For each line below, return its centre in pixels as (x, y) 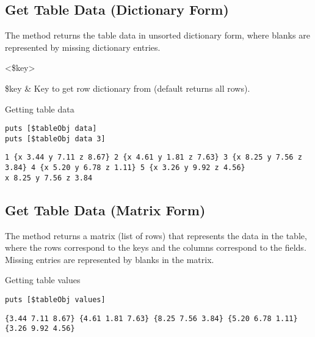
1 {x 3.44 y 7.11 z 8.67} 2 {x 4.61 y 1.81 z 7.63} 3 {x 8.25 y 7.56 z (154, 157)
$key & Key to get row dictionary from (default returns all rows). (128, 88)
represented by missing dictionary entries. (83, 47)
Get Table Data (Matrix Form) (105, 209)
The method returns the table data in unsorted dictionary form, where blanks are (157, 35)
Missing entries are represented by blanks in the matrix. (110, 259)
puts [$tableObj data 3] (55, 139)
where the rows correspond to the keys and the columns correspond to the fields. (156, 247)
